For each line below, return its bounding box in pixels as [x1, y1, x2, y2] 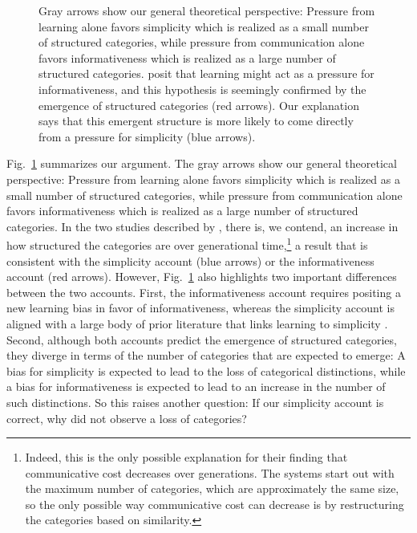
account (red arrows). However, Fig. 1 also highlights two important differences [6, 268, 397, 285]
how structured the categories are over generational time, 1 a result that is [6, 234, 368, 253]
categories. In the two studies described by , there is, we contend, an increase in [6, 218, 399, 234]
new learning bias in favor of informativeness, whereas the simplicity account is [6, 299, 395, 316]
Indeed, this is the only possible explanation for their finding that [25, 449, 348, 466]
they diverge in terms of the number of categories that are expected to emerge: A [6, 347, 406, 364]
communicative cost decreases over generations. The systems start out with [25, 464, 395, 481]
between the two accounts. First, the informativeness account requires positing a [6, 283, 401, 300]
